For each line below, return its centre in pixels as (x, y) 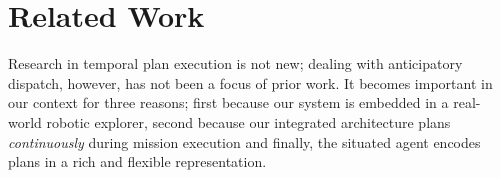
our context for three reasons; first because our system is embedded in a (228, 102)
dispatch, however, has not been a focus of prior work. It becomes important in (250, 82)
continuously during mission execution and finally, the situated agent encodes (244, 141)
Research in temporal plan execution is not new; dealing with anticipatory (235, 63)
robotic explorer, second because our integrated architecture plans (248, 121)
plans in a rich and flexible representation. (137, 161)
